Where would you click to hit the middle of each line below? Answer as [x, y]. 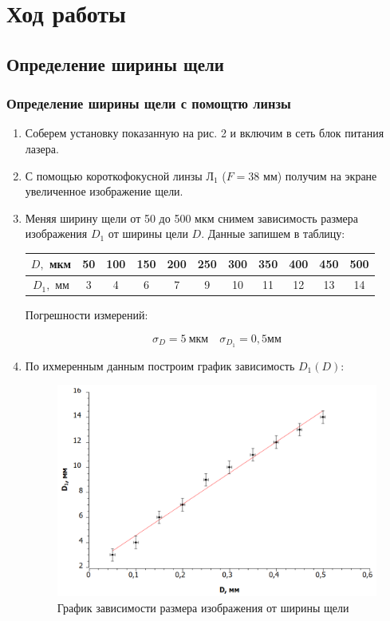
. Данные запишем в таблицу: [273, 233]
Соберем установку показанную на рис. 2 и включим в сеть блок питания [205, 133]
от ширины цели [148, 233]
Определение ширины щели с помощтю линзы [149, 103]
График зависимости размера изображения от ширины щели [203, 607]
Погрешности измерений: [87, 315]
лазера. [42, 148]
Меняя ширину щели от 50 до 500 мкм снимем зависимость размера [192, 218]
